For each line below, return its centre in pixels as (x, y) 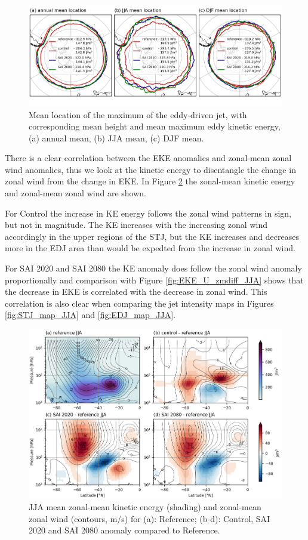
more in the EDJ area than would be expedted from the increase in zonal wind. (150, 248)
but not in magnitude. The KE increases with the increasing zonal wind (136, 225)
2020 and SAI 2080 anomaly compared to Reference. (124, 530)
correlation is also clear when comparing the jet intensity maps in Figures (139, 303)
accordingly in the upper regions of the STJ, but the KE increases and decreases (152, 236)
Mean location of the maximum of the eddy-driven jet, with (138, 114)
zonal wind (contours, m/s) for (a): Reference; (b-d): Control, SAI (150, 518)
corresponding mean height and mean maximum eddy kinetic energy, (155, 126)
